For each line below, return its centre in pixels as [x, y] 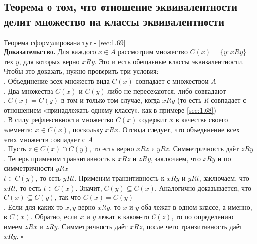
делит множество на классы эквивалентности [114, 21]
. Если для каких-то [34, 207]
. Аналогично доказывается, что [203, 187]
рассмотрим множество [153, 52]
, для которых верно [49, 61]
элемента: [18, 129]
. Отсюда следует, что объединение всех [179, 129]
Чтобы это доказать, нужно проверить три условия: [81, 71]
